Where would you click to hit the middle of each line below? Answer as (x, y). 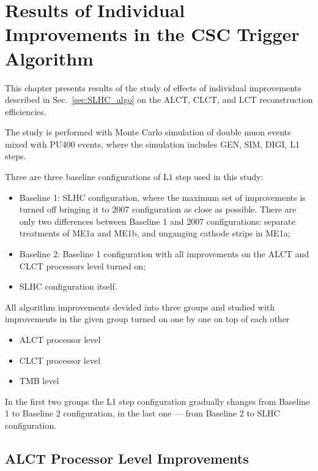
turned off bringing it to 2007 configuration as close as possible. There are (158, 209)
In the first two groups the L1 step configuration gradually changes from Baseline (157, 401)
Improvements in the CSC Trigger (152, 34)
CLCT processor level (60, 360)
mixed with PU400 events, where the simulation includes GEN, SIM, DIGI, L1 (152, 144)
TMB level (39, 381)
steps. (16, 156)
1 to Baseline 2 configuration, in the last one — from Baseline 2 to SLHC (142, 413)
